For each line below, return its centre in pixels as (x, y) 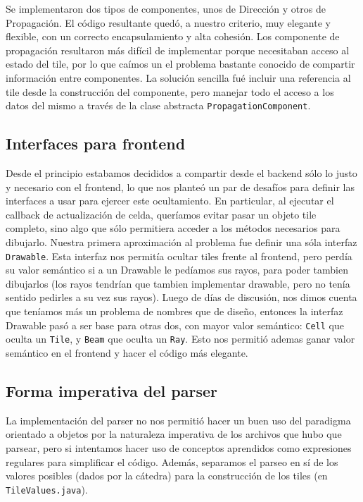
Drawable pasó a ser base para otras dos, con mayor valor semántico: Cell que (175, 325)
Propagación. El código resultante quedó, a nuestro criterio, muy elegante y (168, 22)
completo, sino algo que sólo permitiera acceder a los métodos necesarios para (173, 228)
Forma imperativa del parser (112, 390)
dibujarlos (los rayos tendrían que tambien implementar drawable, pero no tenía (178, 283)
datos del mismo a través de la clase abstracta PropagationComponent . (158, 105)
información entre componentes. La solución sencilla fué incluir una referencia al (178, 77)
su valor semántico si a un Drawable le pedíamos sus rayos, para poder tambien (177, 270)
